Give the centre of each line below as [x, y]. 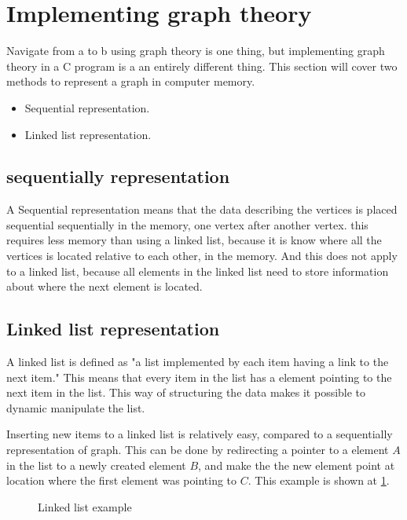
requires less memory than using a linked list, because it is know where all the [194, 240]
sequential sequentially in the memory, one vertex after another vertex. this [187, 224]
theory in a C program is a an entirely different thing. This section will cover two [202, 66]
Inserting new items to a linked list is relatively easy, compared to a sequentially [200, 434]
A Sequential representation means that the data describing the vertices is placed [202, 209]
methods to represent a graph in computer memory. [131, 81]
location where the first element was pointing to [122, 480]
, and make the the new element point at [297, 465]
